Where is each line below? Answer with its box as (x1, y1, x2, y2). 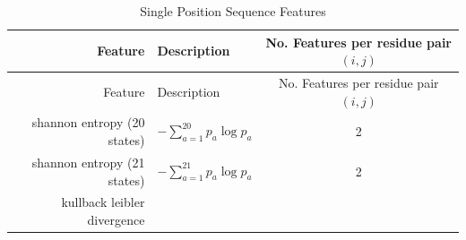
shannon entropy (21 (31, 152, 145, 171)
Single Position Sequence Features (140, 2, 326, 20)
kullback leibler (61, 193, 145, 211)
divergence (87, 210, 145, 228)
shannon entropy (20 (31, 113, 145, 132)
